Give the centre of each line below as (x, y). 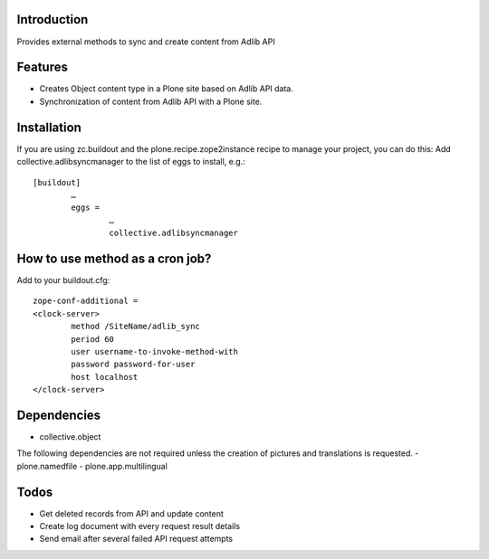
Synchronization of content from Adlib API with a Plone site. (151, 101)
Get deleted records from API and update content (131, 513)
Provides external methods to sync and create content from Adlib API (146, 42)
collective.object (70, 437)
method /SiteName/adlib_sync (136, 327)
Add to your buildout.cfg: (63, 279)
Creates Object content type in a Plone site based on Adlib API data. (167, 89)
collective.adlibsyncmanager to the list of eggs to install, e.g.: (131, 162)
